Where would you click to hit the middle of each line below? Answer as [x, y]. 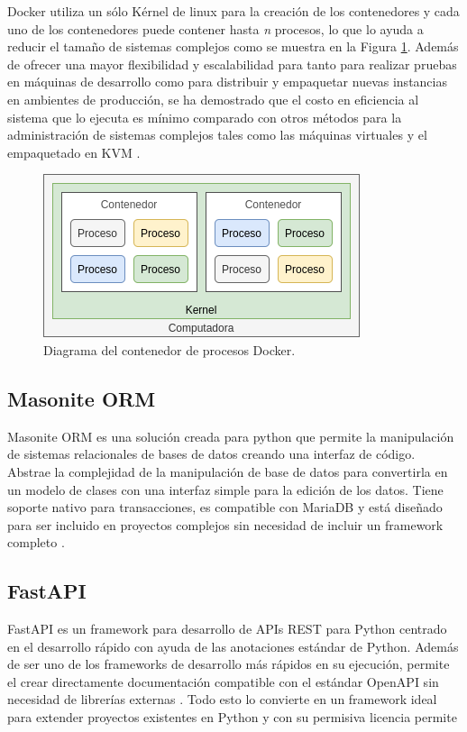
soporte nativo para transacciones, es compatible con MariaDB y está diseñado [225, 507]
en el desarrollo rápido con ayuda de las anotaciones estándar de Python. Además [233, 646]
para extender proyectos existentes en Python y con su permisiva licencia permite [232, 717]
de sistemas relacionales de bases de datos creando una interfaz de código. [211, 454]
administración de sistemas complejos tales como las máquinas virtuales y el [217, 135]
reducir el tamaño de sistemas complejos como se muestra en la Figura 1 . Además [233, 46]
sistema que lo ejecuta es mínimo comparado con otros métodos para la [205, 117]
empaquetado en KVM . [74, 152]
